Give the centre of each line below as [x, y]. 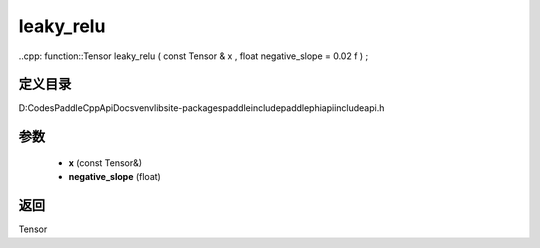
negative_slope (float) [115, 177]
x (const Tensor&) [105, 162]
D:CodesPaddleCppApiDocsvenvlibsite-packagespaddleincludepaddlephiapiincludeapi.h [201, 108]
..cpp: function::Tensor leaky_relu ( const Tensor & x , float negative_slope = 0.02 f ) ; [193, 56]
